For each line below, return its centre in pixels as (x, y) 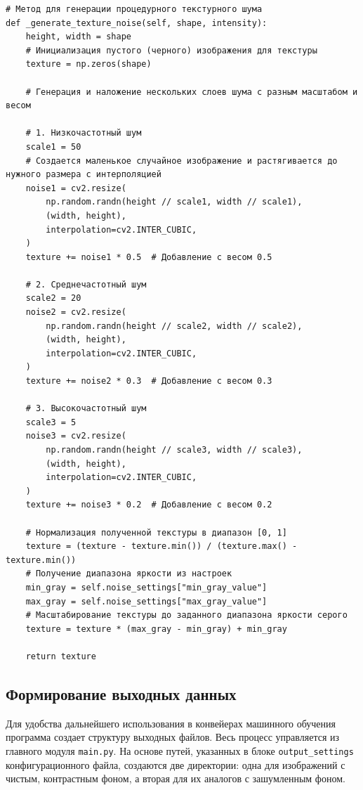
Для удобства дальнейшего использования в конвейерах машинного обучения (171, 723)
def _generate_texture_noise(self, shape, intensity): (137, 23)
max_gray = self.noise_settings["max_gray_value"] (146, 601)
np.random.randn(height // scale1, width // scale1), (174, 202)
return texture (61, 656)
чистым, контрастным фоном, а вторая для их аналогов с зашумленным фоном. (176, 778)
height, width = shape (78, 37)
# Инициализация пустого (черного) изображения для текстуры (171, 50)
